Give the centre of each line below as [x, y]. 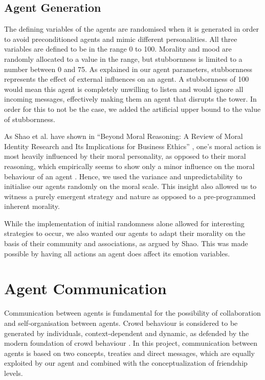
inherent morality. [32, 206]
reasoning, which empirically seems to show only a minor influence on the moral [129, 166]
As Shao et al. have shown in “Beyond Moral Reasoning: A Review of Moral [124, 136]
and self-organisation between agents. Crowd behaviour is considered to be [121, 323]
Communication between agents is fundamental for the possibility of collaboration [132, 313]
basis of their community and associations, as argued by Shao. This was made [126, 243]
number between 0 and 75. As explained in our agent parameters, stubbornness [128, 69]
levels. [14, 373]
